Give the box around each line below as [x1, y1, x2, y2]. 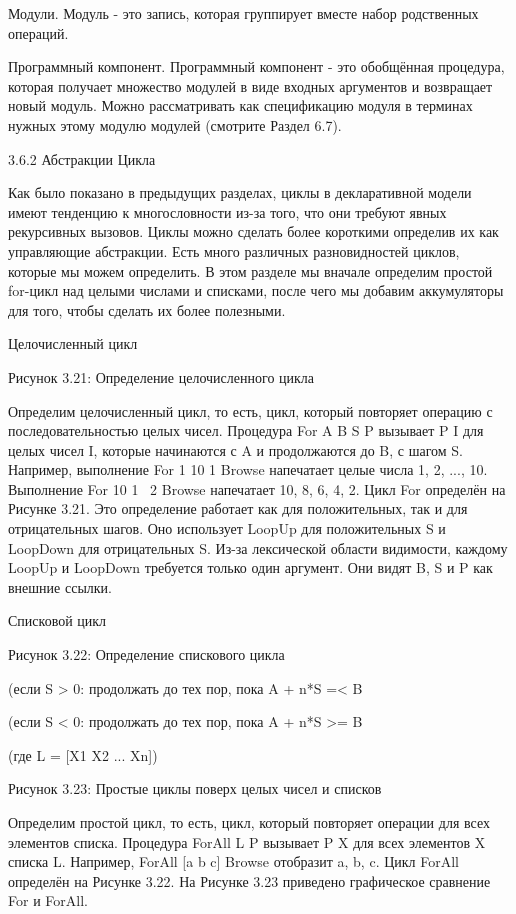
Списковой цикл [8, 610, 107, 631]
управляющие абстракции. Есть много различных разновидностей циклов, [8, 240, 460, 261]
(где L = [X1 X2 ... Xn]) [8, 744, 158, 765]
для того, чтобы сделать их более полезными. [8, 299, 286, 320]
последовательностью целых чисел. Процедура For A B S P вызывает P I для [8, 420, 484, 441]
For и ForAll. [8, 890, 88, 911]
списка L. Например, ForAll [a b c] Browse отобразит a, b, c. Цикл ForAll [8, 851, 460, 872]
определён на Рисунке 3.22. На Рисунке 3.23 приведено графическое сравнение [8, 870, 491, 891]
